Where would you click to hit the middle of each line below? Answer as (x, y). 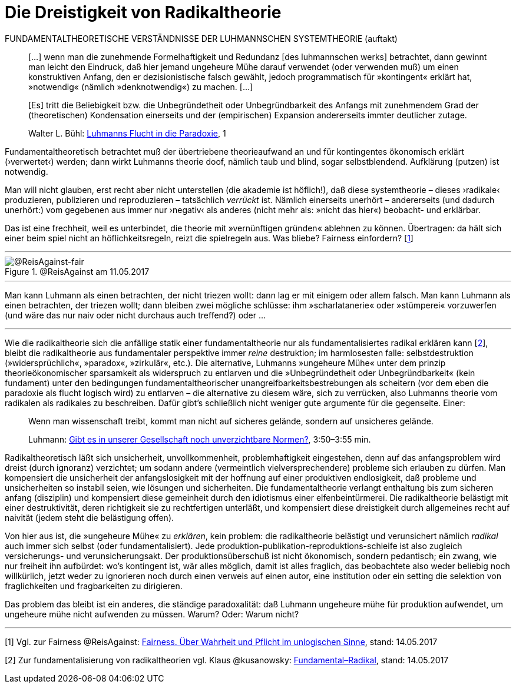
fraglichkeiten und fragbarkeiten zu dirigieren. (94, 586)
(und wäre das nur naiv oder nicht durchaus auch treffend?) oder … (135, 315)
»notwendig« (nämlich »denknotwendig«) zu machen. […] (141, 87)
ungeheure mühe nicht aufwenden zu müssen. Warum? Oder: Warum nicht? (152, 614)
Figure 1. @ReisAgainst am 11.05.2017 (77, 271)
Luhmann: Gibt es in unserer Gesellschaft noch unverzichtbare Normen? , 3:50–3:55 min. (200, 439)
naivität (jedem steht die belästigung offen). (90, 517)
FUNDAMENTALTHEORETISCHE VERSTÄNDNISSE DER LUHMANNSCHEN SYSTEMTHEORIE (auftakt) (201, 38)
